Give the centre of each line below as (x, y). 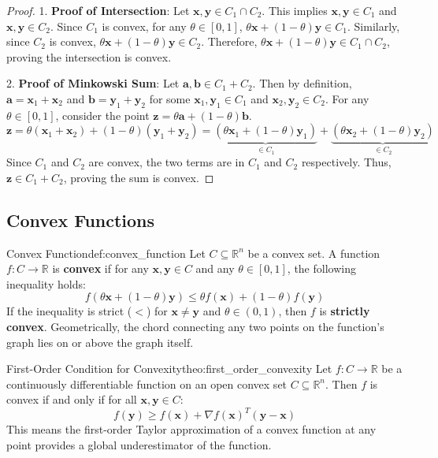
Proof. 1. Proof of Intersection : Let (98, 10)
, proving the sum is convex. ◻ (139, 177)
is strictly (345, 311)
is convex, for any (144, 26)
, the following (321, 268)
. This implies (295, 10)
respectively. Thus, (346, 162)
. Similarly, (374, 26)
